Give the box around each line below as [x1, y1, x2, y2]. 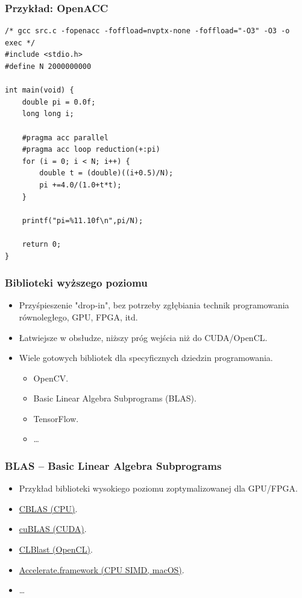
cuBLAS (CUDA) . [19, 522, 87, 535]
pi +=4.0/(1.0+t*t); [39, 180, 122, 189]
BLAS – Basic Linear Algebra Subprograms [5, 458, 222, 473]
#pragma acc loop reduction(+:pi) [22, 145, 160, 154]
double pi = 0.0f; [22, 97, 96, 106]
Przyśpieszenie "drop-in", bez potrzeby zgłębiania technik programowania [19, 299, 289, 311]
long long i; [22, 109, 74, 119]
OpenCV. [33, 371, 69, 384]
